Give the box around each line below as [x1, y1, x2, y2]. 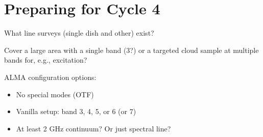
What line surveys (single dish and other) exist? [4, 28, 154, 38]
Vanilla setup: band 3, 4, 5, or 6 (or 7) [16, 106, 136, 117]
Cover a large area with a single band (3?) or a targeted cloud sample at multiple [4, 44, 259, 55]
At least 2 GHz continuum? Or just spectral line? [16, 123, 171, 133]
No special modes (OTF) [16, 89, 94, 99]
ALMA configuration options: [4, 71, 97, 82]
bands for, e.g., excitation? [4, 54, 87, 65]
